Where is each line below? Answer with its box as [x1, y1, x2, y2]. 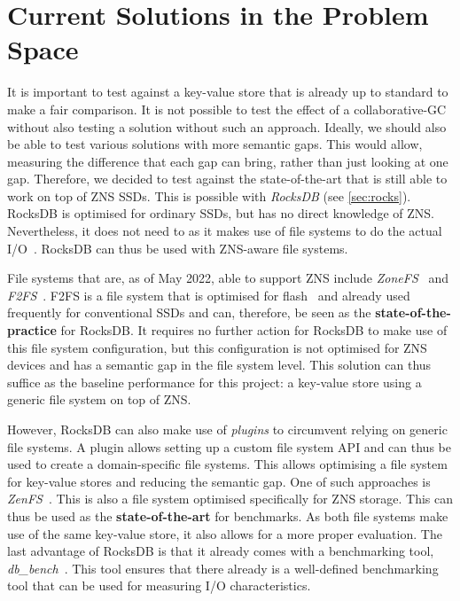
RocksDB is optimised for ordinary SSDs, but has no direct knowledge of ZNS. [7, 204, 435, 222]
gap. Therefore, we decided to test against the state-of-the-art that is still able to [7, 169, 448, 188]
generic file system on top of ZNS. [7, 390, 191, 409]
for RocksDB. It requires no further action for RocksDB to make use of [60, 321, 448, 340]
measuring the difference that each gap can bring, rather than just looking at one [7, 152, 448, 170]
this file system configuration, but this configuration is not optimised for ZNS [7, 338, 427, 356]
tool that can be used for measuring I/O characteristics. [7, 576, 311, 595]
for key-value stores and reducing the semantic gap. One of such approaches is [7, 472, 431, 490]
